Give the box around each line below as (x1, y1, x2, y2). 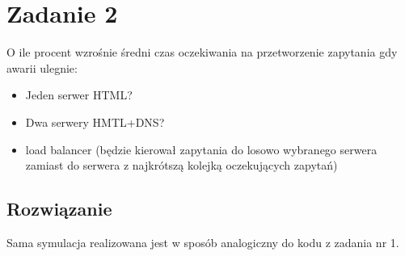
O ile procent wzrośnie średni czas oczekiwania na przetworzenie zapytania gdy (6, 44, 398, 61)
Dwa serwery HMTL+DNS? (25, 113, 165, 130)
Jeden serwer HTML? (25, 86, 133, 103)
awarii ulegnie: (6, 59, 78, 76)
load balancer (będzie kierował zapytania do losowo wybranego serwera (25, 141, 378, 157)
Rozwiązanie (6, 196, 112, 221)
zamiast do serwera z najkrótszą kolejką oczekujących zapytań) (25, 157, 338, 174)
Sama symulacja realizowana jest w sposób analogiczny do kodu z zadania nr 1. (6, 233, 399, 250)
